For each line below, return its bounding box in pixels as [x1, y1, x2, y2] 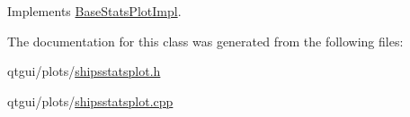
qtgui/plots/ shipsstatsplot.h [7, 62, 161, 80]
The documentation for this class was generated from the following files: [7, 31, 404, 50]
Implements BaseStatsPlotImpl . [7, 2, 182, 20]
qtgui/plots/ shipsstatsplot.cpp [7, 91, 174, 110]
